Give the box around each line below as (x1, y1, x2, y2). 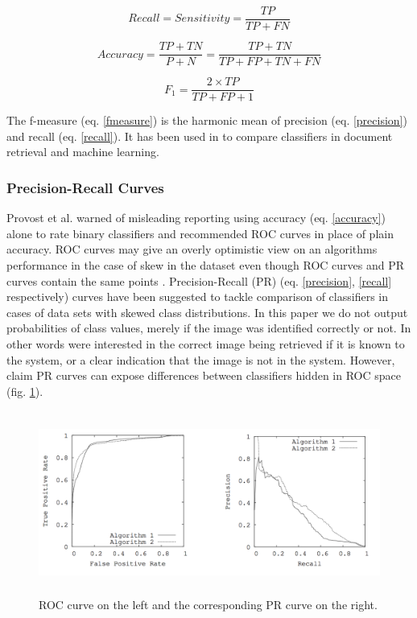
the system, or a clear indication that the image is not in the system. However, (6, 351, 395, 368)
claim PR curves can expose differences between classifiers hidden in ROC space (6, 367, 401, 384)
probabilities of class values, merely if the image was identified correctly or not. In (6, 319, 411, 336)
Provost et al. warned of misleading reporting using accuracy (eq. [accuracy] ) (6, 209, 386, 226)
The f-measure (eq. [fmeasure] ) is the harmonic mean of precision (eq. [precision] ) (6, 112, 407, 129)
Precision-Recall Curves (6, 177, 164, 197)
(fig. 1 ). (6, 382, 43, 399)
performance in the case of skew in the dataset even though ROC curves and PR (6, 256, 405, 273)
